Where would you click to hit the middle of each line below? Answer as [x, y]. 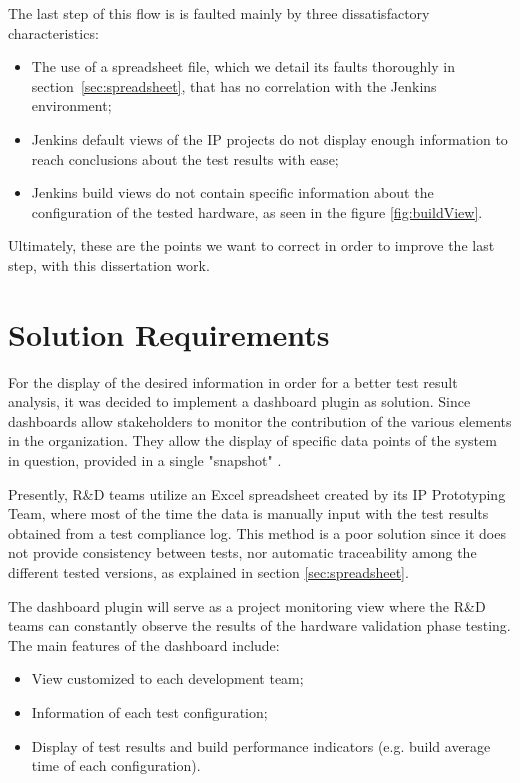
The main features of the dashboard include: [144, 644]
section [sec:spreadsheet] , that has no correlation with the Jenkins [234, 85]
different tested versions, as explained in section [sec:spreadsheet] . [208, 572]
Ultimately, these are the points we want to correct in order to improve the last [251, 245]
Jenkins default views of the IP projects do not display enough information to [269, 138]
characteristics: [53, 32]
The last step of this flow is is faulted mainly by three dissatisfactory [219, 13]
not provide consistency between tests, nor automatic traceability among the [242, 552]
